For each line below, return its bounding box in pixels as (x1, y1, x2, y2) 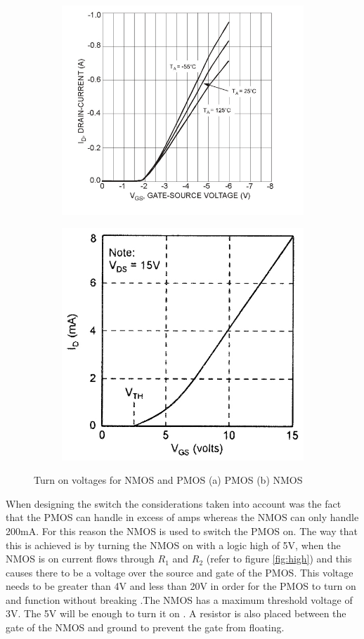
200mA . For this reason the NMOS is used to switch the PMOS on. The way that (6, 523, 358, 538)
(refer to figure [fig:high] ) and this (206, 551, 352, 566)
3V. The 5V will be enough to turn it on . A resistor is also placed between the (6, 606, 346, 621)
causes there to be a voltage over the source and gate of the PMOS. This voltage (6, 565, 353, 579)
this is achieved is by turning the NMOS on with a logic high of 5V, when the (6, 537, 341, 552)
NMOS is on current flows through (6, 551, 155, 566)
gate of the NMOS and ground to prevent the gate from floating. (6, 620, 285, 635)
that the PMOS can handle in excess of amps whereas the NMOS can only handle (6, 510, 359, 525)
